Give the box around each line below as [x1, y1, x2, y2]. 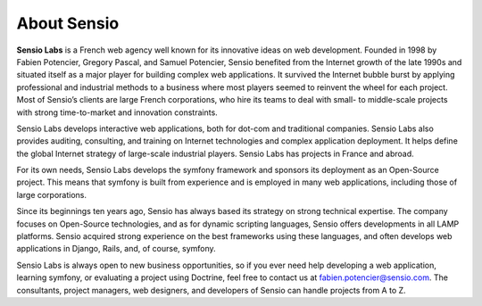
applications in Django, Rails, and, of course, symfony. [16, 244, 216, 254]
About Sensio [16, 13, 120, 33]
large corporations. [16, 189, 87, 200]
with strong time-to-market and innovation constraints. [16, 107, 218, 118]
